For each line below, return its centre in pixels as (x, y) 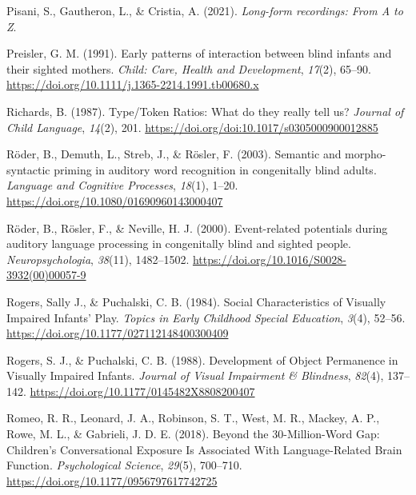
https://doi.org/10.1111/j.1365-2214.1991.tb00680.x (133, 84)
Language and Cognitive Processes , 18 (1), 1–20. (122, 185)
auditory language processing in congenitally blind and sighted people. (179, 244)
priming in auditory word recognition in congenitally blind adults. (215, 169)
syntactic (28, 169)
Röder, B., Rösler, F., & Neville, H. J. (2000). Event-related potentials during (197, 228)
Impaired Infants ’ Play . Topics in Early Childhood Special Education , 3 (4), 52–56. (206, 317)
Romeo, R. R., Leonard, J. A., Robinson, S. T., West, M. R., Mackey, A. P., (193, 418)
